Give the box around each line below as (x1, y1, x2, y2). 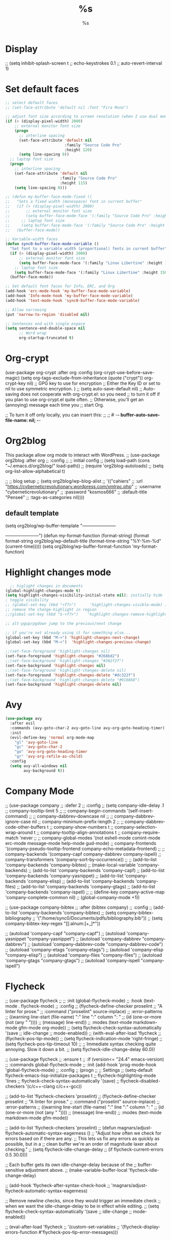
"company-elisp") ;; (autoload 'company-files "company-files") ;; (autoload (5, 952, 162, 958)
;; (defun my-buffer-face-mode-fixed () (5, 194, 93, 199)
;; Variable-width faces (5, 236, 58, 242)
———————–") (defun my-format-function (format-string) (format (5, 532, 149, 538)
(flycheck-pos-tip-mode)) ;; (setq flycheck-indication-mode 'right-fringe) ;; (5, 1035, 163, 1041)
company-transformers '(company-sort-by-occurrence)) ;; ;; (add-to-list (5, 856, 157, 862)
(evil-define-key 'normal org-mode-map (10, 735, 95, 740)
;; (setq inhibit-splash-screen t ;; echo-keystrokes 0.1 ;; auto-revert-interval (5, 60, 162, 66)
